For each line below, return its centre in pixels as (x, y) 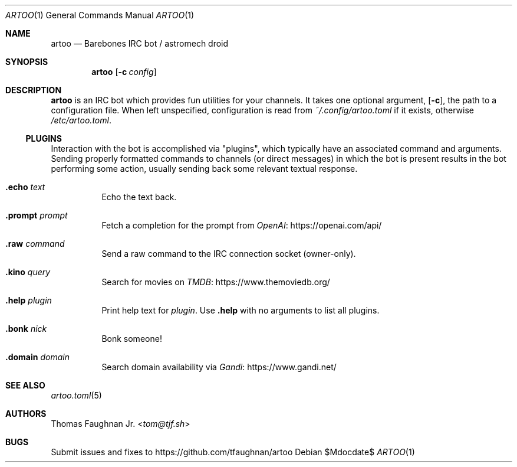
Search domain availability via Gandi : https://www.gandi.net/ (219, 367)
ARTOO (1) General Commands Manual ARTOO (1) (100, 15)
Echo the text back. (139, 197)
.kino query (28, 272)
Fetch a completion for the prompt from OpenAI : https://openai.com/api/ (242, 225)
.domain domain (37, 357)
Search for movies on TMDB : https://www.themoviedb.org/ (216, 282)
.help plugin (29, 300)
